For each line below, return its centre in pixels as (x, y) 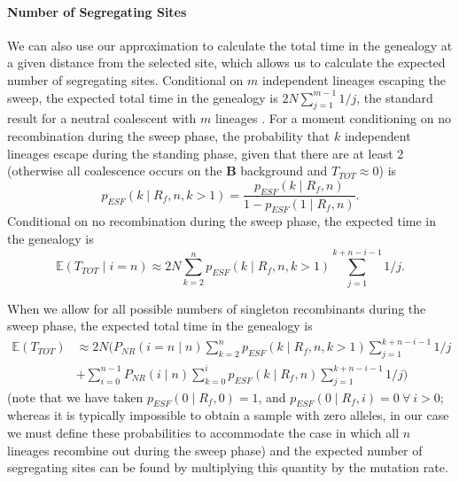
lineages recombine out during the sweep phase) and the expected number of (215, 450)
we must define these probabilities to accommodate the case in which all (203, 432)
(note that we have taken (75, 396)
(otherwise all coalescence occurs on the (115, 171)
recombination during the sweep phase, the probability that (169, 135)
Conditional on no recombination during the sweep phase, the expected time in (222, 221)
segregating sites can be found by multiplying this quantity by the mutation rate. (228, 467)
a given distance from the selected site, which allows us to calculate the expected (226, 62)
